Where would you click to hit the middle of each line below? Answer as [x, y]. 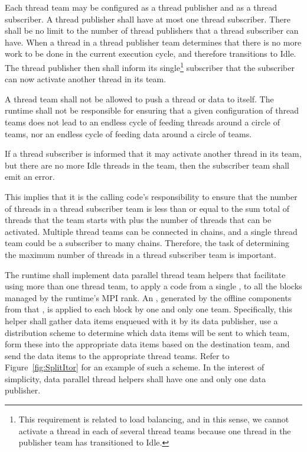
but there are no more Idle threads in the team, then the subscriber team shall [147, 165]
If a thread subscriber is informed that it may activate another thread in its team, [153, 154]
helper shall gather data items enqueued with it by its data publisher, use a [141, 320]
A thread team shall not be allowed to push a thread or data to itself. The [139, 99]
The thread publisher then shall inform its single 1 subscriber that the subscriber [150, 66]
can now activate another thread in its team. [86, 79]
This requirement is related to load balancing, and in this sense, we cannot [154, 419]
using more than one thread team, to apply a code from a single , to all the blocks [153, 286]
